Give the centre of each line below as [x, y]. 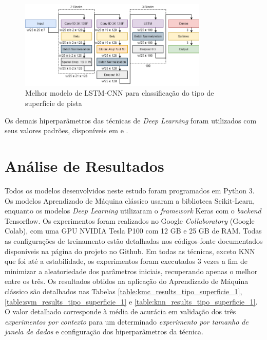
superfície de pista [54, 103]
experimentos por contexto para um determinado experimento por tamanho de [127, 321]
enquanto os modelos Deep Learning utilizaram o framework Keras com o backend [133, 211]
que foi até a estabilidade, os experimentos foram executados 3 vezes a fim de [126, 261]
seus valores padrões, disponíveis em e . [66, 130]
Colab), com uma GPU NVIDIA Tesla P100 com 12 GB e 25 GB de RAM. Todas [133, 231]
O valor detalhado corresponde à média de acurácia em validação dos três [120, 311]
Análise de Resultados [84, 166]
